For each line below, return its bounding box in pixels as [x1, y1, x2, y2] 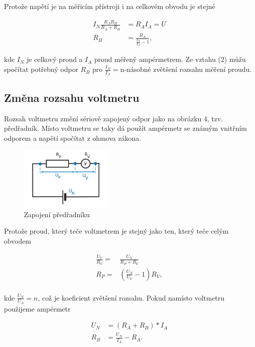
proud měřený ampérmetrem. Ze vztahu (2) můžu [94, 54, 246, 64]
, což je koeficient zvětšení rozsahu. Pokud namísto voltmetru [38, 292, 225, 303]
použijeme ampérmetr [4, 303, 71, 314]
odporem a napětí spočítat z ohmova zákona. [4, 132, 141, 143]
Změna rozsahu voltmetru [4, 89, 139, 105]
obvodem [4, 235, 31, 246]
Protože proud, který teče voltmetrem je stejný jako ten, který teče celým [4, 226, 229, 236]
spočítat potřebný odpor [4, 64, 79, 74]
